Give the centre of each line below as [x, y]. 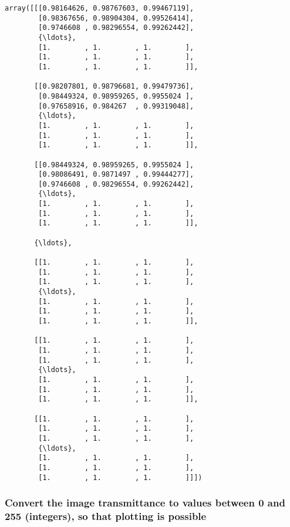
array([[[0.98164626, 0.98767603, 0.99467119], [100, 8]
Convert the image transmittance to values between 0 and [145, 503]
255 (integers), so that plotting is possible [106, 516]
